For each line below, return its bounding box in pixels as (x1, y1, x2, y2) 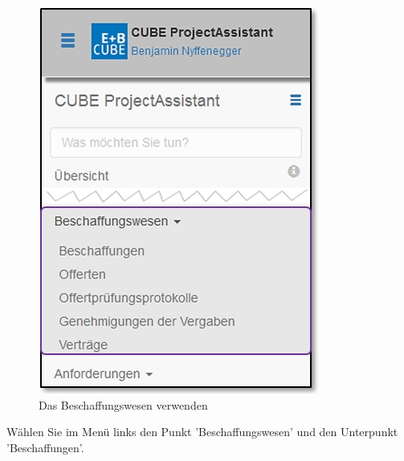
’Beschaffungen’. (6, 439, 84, 455)
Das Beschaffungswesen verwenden (39, 396, 208, 413)
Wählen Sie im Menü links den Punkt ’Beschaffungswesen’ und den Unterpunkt (6, 423, 398, 440)
